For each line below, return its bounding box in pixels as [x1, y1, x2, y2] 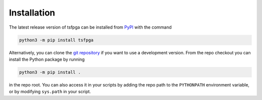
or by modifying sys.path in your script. [9, 89, 91, 95]
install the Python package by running [9, 56, 85, 62]
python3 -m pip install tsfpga [19, 37, 94, 43]
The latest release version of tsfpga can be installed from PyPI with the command [9, 24, 172, 30]
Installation [9, 7, 55, 18]
